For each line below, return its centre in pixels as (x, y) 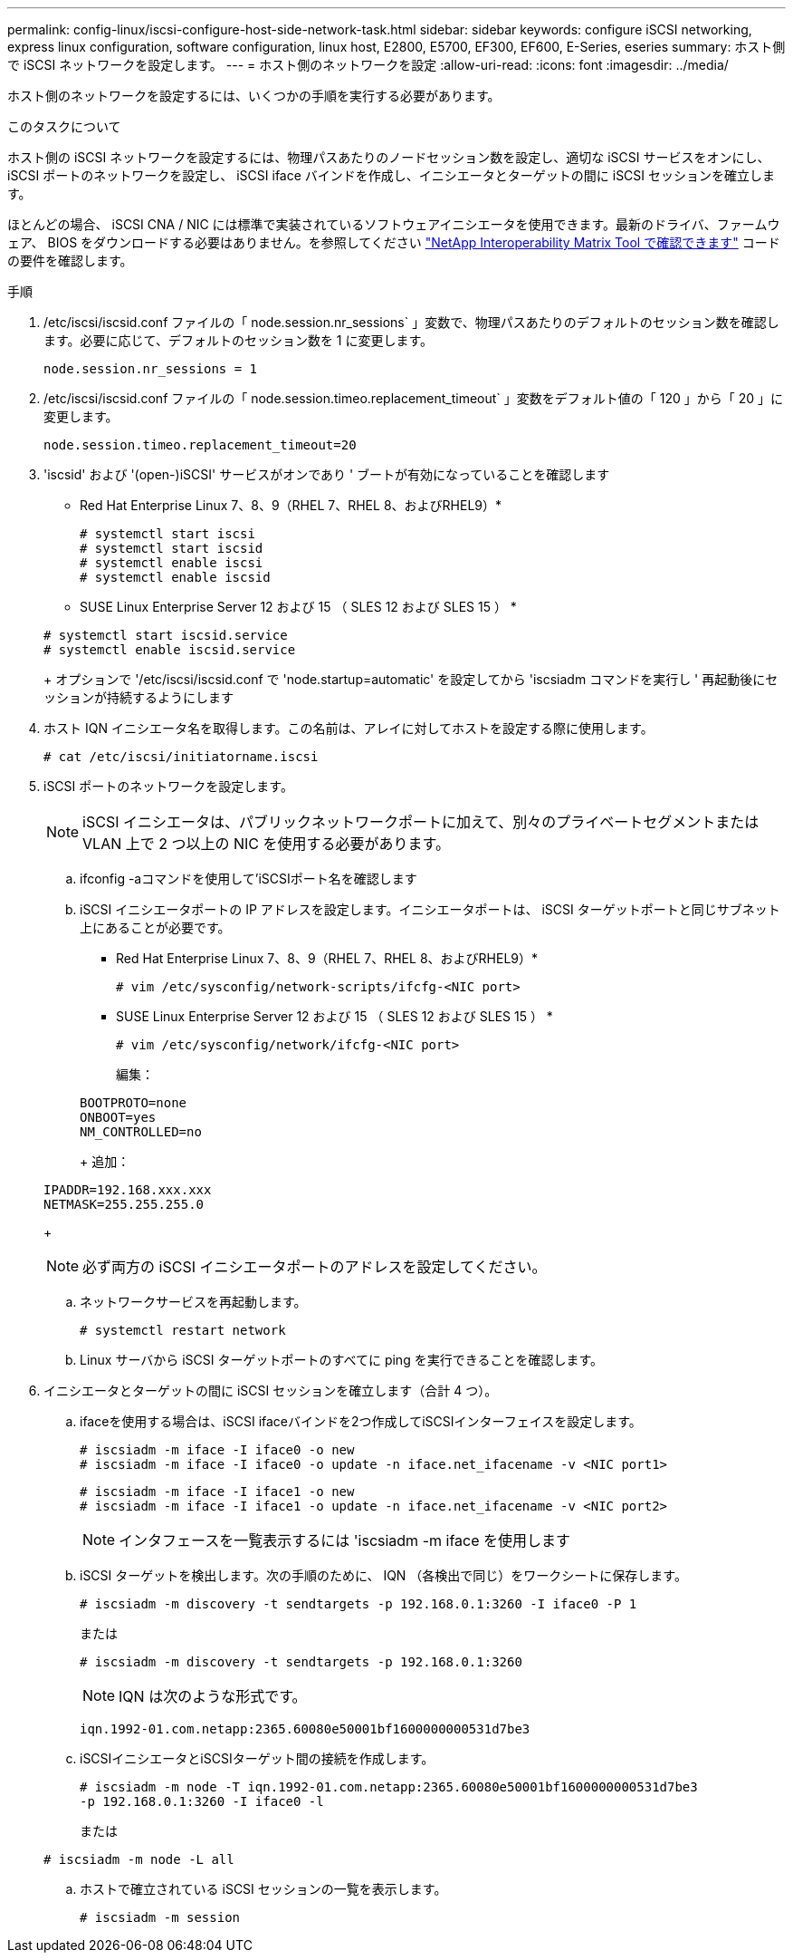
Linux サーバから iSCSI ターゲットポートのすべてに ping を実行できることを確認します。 (341, 1360)
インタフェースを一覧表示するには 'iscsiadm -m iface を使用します (345, 1540)
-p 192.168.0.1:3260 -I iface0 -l (202, 1801)
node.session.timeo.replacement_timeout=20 (200, 445)
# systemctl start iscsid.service (166, 635)
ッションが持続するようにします (139, 697)
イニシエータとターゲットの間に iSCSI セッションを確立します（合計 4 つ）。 (271, 1390)
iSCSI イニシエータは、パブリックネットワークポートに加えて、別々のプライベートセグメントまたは (421, 822)
